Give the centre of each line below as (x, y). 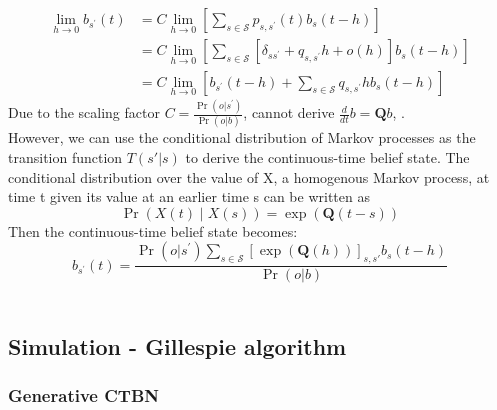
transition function (65, 156)
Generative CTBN (83, 395)
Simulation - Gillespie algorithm (177, 346)
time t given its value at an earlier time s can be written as (189, 196)
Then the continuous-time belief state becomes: (153, 230)
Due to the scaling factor (84, 112)
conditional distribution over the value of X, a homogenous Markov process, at (249, 176)
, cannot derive (289, 112)
